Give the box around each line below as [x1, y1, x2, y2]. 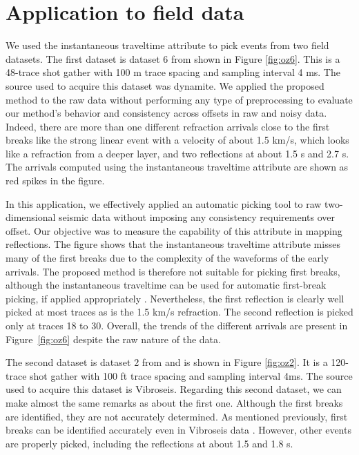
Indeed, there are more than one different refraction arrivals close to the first [6, 119, 330, 133]
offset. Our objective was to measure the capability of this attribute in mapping [6, 223, 342, 238]
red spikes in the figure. [6, 173, 105, 188]
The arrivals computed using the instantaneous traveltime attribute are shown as [6, 159, 349, 174]
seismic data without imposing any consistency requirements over [59, 210, 336, 224]
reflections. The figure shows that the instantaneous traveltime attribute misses [6, 237, 340, 251]
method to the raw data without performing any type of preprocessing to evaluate [6, 92, 353, 106]
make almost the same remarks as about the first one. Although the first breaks [6, 395, 343, 409]
